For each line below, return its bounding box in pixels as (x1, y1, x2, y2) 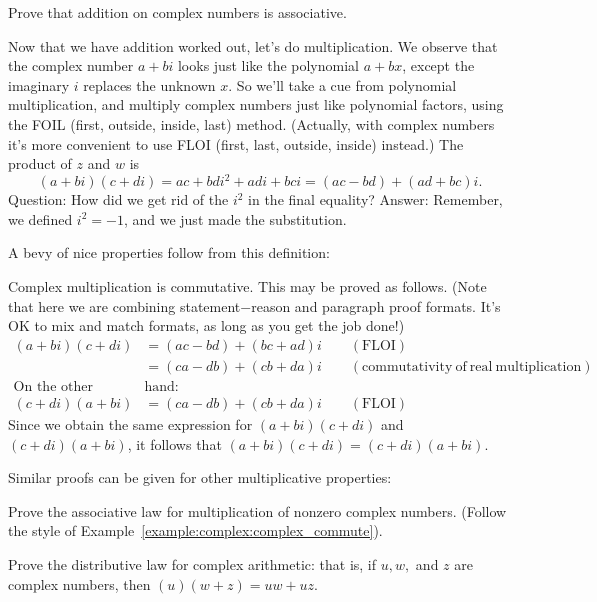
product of (8, 153, 72, 174)
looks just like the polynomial (177, 55, 359, 76)
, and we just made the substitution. (123, 208, 347, 229)
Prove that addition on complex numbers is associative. (8, 2, 347, 22)
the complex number (8, 55, 134, 76)
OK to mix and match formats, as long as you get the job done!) (8, 315, 405, 336)
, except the (402, 55, 475, 76)
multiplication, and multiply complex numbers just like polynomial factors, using (8, 94, 504, 115)
